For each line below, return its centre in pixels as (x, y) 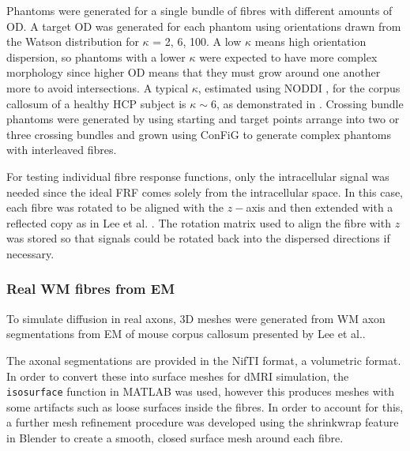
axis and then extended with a (320, 207)
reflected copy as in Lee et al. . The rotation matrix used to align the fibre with (199, 222)
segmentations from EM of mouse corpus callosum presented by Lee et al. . (186, 334)
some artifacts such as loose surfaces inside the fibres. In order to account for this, (205, 406)
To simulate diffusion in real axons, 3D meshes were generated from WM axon (196, 318)
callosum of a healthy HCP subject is (96, 103)
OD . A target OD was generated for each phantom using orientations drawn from (204, 26)
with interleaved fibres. (62, 150)
